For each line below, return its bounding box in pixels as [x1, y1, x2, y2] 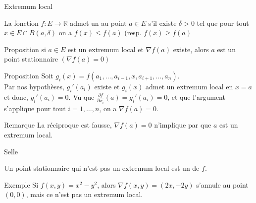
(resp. [124, 27, 142, 38]
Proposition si [4, 44, 46, 54]
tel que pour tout [197, 17, 249, 28]
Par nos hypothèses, [4, 81, 64, 91]
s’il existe [148, 17, 177, 28]
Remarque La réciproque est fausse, [4, 120, 112, 130]
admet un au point [70, 17, 127, 28]
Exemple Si [4, 179, 39, 190]
